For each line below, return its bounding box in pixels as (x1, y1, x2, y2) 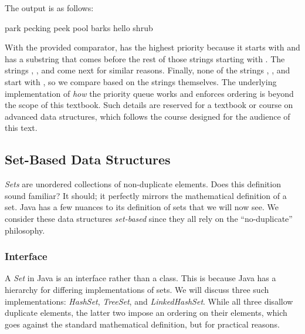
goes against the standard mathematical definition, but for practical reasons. (5, 318, 280, 330)
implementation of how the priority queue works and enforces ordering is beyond (5, 87, 294, 99)
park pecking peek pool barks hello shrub (5, 21, 153, 33)
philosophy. (5, 224, 45, 236)
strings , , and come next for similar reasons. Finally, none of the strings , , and (5, 64, 290, 76)
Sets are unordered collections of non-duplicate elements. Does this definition (5, 178, 281, 190)
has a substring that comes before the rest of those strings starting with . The (5, 52, 285, 65)
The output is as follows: (5, 2, 94, 14)
